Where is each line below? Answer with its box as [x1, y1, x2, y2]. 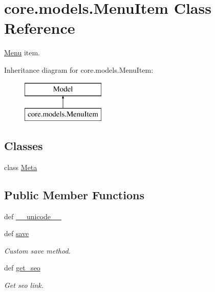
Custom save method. [4, 245, 71, 256]
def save [4, 228, 29, 239]
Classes [4, 138, 43, 154]
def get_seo [4, 262, 40, 273]
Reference [4, 17, 75, 38]
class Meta [4, 161, 37, 172]
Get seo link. [4, 280, 44, 290]
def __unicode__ [4, 211, 62, 221]
